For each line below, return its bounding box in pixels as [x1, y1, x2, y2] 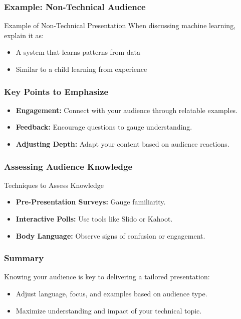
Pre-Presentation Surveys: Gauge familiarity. [16, 196, 166, 207]
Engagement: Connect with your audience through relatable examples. [16, 104, 238, 115]
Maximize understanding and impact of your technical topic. [16, 305, 202, 315]
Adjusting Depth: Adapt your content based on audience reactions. [16, 139, 229, 149]
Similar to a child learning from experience [16, 64, 147, 74]
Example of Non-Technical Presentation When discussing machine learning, [4, 20, 236, 31]
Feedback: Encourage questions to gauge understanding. [16, 122, 192, 132]
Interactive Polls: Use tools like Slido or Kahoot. [16, 214, 173, 224]
